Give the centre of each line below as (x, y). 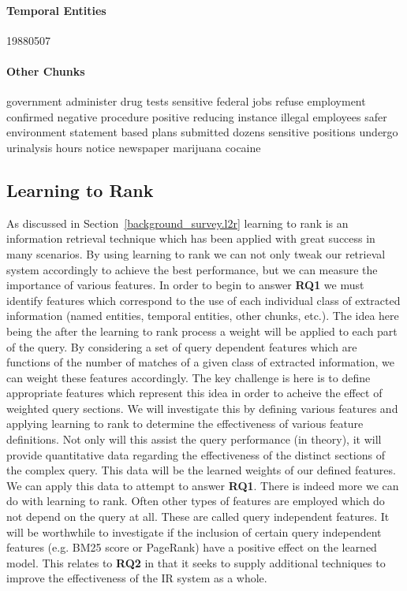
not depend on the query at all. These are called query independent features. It (198, 517)
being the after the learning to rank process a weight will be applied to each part (202, 331)
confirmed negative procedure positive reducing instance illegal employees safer (197, 116)
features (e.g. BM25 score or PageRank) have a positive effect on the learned (192, 547)
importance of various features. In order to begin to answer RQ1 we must (185, 285)
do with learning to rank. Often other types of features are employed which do (196, 501)
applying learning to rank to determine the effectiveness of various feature (185, 424)
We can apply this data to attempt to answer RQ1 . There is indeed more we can (203, 485)
